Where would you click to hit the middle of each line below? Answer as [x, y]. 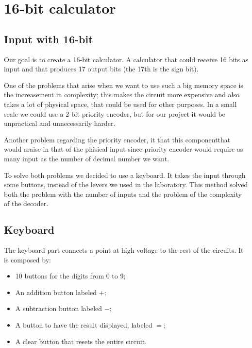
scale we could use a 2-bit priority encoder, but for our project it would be [115, 113]
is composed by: [27, 259]
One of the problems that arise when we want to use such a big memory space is [124, 85]
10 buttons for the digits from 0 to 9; [70, 276]
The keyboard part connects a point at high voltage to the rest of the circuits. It [124, 250]
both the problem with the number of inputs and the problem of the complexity [123, 194]
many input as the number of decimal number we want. [87, 158]
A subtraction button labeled [59, 308]
